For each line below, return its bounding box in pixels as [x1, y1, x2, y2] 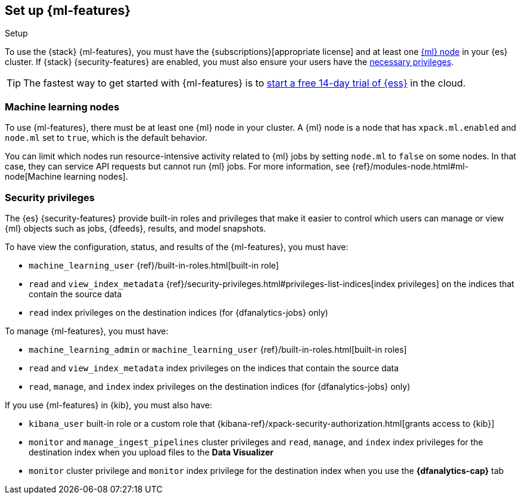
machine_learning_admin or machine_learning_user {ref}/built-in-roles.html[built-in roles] [29, 344, 407, 355]
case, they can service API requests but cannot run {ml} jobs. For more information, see [5, 161, 350, 172]
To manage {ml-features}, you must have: [5, 325, 168, 336]
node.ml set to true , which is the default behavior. [5, 133, 208, 143]
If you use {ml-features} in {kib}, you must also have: [5, 399, 212, 410]
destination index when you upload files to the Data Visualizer [29, 446, 274, 457]
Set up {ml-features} [5, 3, 131, 18]
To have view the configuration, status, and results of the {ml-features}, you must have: [5, 241, 349, 252]
